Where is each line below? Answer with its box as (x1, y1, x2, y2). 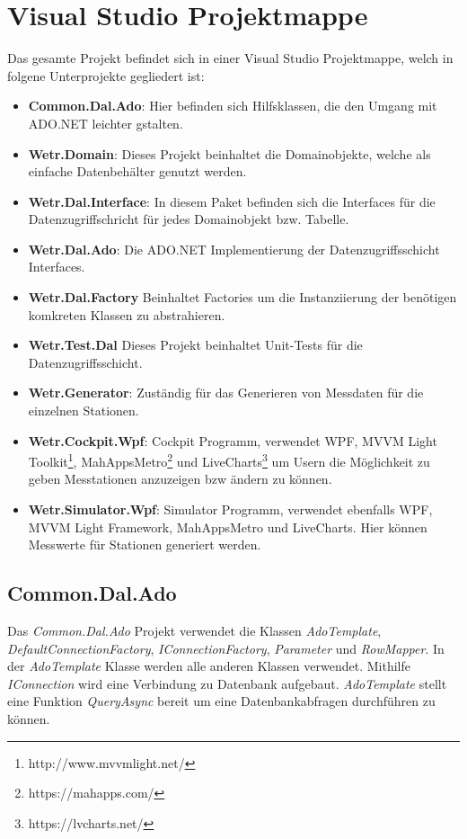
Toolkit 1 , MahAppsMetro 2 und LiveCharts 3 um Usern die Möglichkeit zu (28, 450, 430, 470)
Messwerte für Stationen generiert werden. (28, 535, 261, 554)
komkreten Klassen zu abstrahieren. (28, 305, 225, 324)
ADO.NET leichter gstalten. (28, 113, 183, 132)
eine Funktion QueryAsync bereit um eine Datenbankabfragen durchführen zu (7, 692, 436, 710)
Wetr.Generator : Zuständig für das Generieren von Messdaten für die (28, 383, 424, 402)
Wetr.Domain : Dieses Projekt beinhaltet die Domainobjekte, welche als (28, 144, 431, 163)
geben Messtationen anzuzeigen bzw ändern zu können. (28, 469, 332, 488)
